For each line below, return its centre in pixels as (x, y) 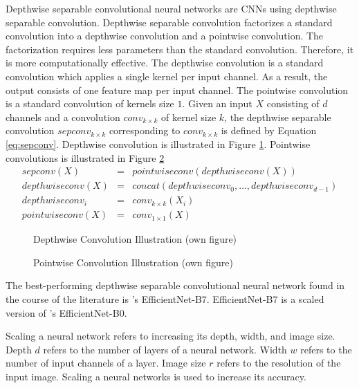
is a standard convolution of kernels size (90, 103)
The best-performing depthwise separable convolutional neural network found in (175, 285)
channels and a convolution (63, 117)
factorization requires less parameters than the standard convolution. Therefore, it (180, 49)
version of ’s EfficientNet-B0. (66, 312)
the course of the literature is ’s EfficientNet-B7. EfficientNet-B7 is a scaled (165, 299)
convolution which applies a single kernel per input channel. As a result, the (167, 76)
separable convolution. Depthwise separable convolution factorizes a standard (169, 22)
